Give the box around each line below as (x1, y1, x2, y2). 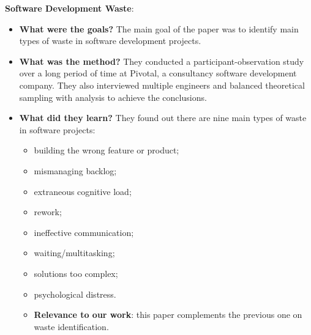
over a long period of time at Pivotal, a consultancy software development (19, 67, 297, 79)
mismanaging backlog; (34, 164, 117, 177)
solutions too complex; (34, 267, 118, 279)
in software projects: (19, 123, 96, 136)
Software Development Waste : (5, 2, 134, 14)
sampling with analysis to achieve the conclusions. (19, 90, 207, 103)
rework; (34, 205, 62, 218)
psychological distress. (34, 287, 116, 300)
